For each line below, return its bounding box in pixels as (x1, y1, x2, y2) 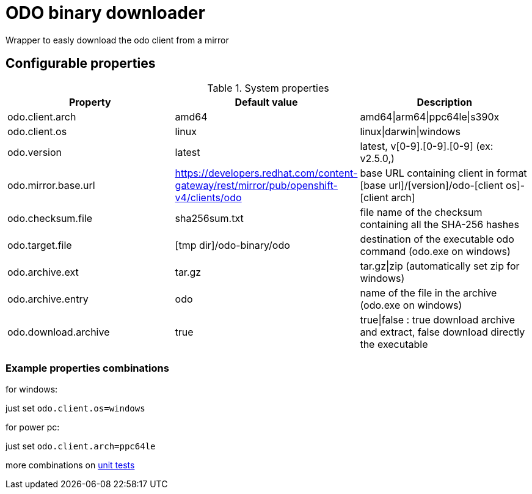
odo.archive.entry (7, 292, 89, 305)
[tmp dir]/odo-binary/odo (175, 238, 290, 251)
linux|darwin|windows (360, 125, 461, 138)
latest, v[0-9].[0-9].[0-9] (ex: (360, 139, 494, 152)
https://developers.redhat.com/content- (175, 166, 358, 179)
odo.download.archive (7, 325, 110, 338)
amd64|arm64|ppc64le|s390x (360, 110, 500, 123)
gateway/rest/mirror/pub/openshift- (175, 179, 338, 191)
